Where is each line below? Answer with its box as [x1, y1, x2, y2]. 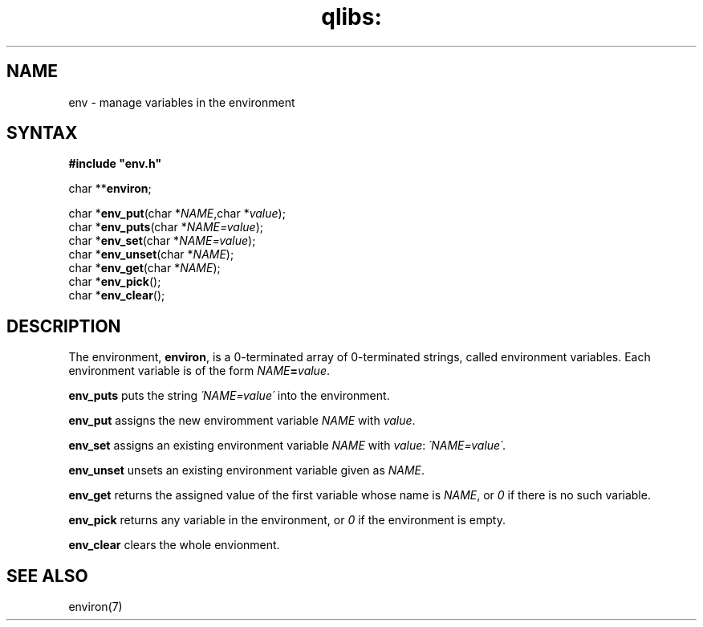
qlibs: [321, 3, 382, 31]
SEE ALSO [6, 565, 88, 586]
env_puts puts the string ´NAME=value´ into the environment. [68, 389, 390, 403]
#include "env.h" [68, 157, 162, 171]
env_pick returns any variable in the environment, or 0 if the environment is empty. [68, 513, 506, 527]
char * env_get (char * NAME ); [68, 261, 221, 275]
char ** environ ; [68, 181, 152, 196]
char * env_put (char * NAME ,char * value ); [68, 206, 286, 221]
